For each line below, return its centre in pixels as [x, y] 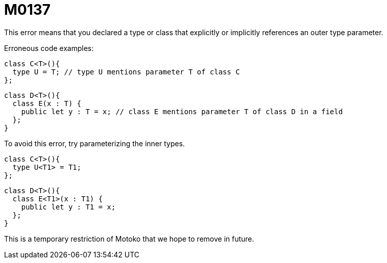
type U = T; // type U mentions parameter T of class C [126, 72]
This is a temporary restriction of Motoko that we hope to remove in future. [129, 239]
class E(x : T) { [47, 103]
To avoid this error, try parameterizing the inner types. [95, 143]
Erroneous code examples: [49, 48]
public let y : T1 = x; [68, 207]
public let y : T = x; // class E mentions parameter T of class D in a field [182, 111]
